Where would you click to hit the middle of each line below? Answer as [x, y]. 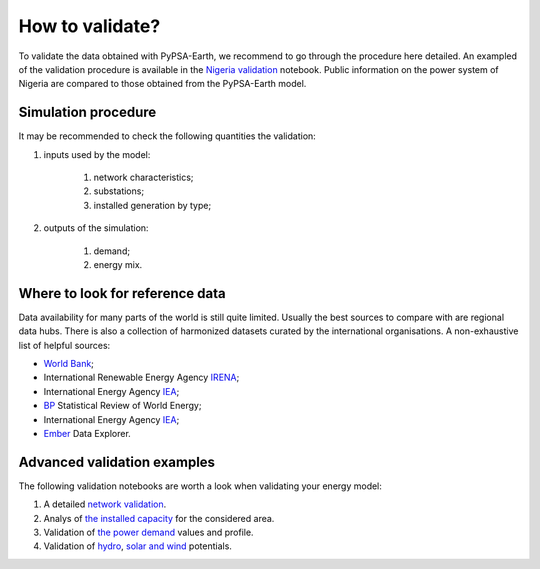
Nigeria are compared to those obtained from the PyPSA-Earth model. [162, 84]
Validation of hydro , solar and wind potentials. [137, 546]
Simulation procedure [87, 112]
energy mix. [118, 264]
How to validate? [89, 26]
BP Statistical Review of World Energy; [122, 406]
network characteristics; [143, 177]
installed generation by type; [152, 205]
